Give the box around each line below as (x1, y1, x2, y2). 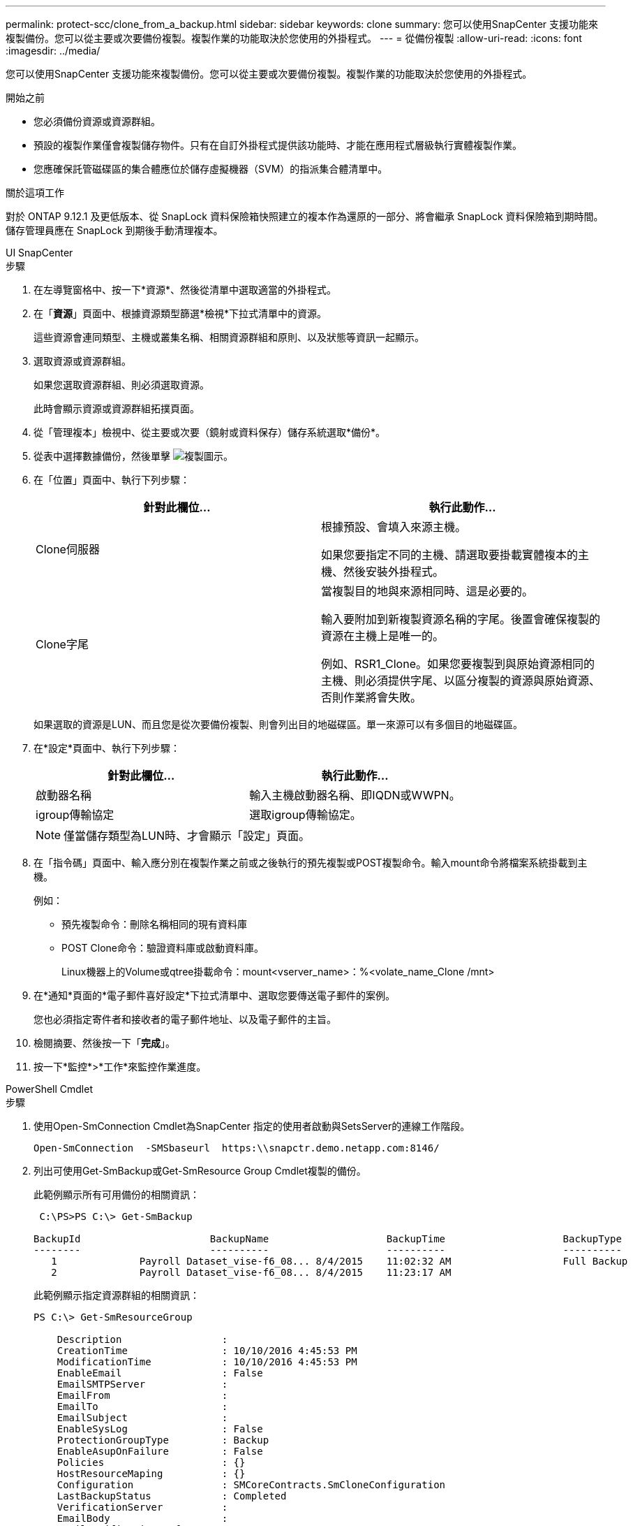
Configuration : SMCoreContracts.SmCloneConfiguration (57, 1479, 446, 1490)
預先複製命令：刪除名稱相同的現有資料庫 (61, 918, 247, 930)
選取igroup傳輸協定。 (249, 808, 362, 822)
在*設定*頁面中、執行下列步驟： (33, 742, 181, 754)
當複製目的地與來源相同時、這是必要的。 (321, 584, 534, 598)
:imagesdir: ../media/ (6, 45, 100, 57)
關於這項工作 (6, 187, 64, 198)
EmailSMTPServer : (57, 1379, 228, 1390)
